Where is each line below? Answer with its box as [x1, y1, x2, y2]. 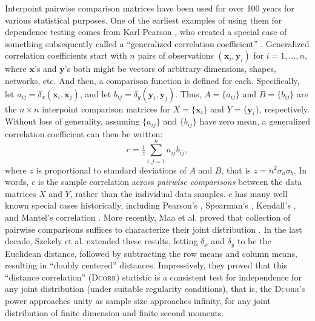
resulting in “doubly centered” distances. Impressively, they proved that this [5, 259, 288, 271]
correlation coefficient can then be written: [5, 127, 163, 140]
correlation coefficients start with [5, 49, 127, 62]
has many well [234, 187, 288, 199]
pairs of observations [138, 49, 214, 62]
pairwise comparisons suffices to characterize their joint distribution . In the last [5, 222, 302, 235]
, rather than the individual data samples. [70, 187, 226, 199]
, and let [79, 87, 111, 100]
